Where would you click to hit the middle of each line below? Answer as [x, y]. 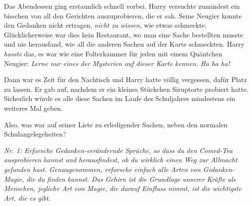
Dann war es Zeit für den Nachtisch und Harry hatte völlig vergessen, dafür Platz [126, 79]
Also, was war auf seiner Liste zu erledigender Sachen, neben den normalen [116, 124]
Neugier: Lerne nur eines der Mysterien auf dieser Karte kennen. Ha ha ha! [117, 63]
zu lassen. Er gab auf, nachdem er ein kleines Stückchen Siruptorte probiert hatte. [126, 89]
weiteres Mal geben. [34, 108]
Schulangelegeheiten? [35, 134]
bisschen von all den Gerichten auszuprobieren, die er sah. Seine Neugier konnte [123, 15]
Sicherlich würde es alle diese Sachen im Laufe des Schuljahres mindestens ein [120, 98]
